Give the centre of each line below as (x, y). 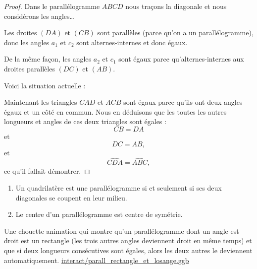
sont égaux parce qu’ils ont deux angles (183, 102)
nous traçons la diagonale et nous (176, 6)
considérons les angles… (39, 16)
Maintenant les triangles (41, 102)
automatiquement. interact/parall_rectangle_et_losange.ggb (97, 260)
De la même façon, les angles (48, 59)
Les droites (21, 33)
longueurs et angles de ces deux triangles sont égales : (85, 121)
